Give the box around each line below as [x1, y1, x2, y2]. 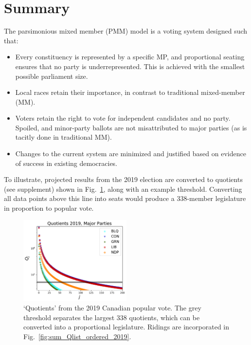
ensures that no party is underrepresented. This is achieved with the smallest [15, 61, 245, 71]
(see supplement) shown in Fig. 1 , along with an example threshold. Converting [4, 183, 242, 194]
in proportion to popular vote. [4, 203, 94, 213]
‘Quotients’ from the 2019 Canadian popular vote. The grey [23, 303, 201, 313]
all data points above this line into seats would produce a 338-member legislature [4, 193, 246, 203]
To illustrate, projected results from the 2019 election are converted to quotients [4, 174, 243, 184]
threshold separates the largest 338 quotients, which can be [23, 312, 200, 322]
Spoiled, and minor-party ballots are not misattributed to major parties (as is [15, 122, 247, 132]
